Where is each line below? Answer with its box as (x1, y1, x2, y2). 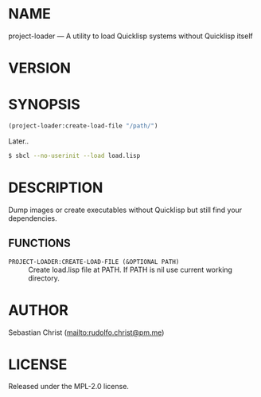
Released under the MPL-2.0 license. (8, 382, 130, 391)
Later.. (8, 136, 29, 146)
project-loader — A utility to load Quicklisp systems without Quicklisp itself (8, 31, 253, 41)
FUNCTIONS (8, 237, 72, 250)
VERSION (8, 59, 72, 77)
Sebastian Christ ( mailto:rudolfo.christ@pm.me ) (8, 328, 165, 337)
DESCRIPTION (8, 179, 103, 196)
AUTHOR (8, 301, 69, 319)
